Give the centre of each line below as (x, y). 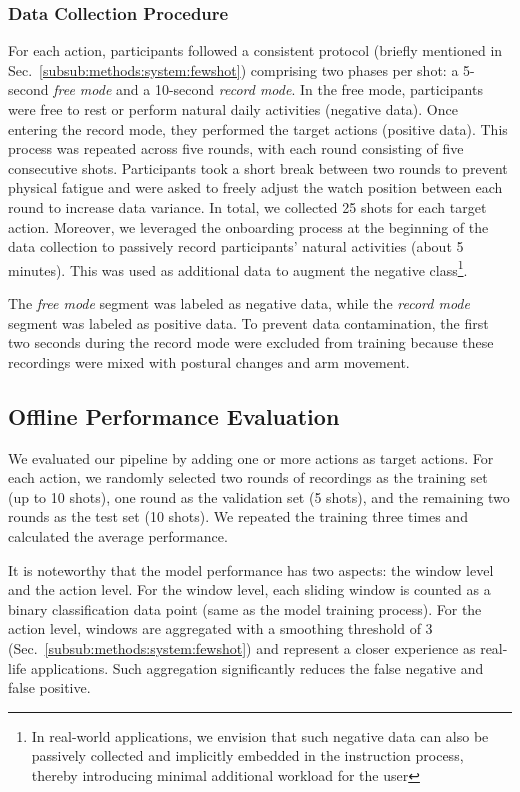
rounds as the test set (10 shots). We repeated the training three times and (238, 516)
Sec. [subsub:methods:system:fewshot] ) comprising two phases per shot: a (233, 69)
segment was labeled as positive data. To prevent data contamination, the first (248, 322)
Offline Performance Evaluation (174, 415)
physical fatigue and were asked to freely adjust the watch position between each (255, 187)
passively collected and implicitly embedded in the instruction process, (247, 755)
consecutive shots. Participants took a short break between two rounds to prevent (258, 167)
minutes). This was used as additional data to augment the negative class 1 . (238, 268)
